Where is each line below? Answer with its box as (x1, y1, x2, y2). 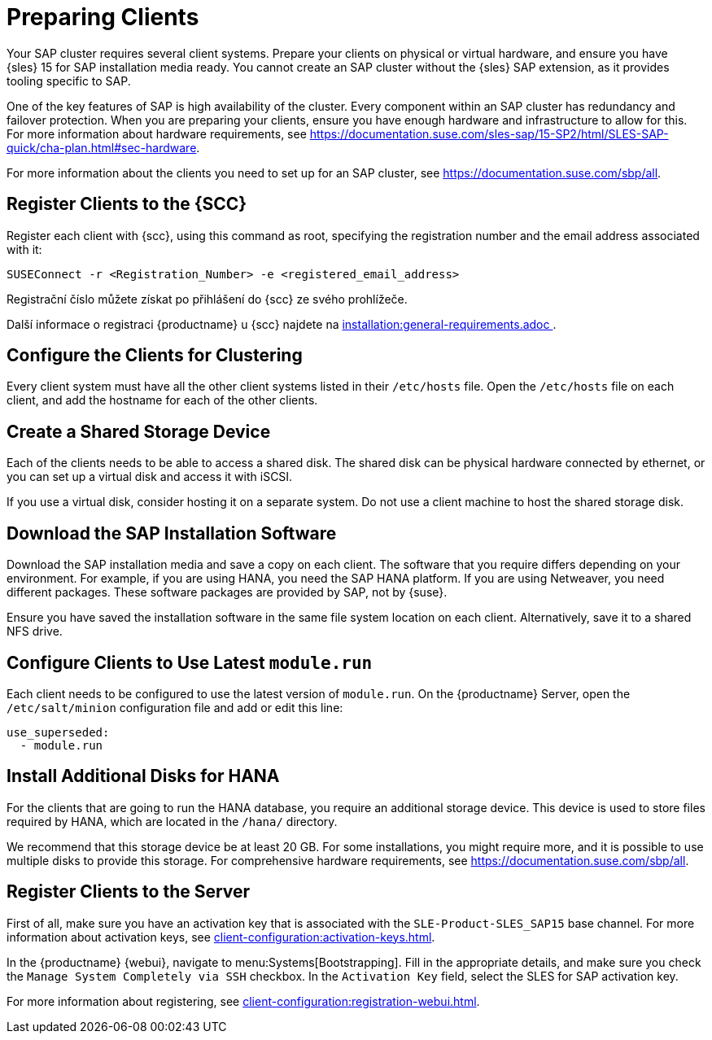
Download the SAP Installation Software (7, 522, 337, 544)
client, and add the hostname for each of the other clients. (7, 393, 318, 408)
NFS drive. (7, 624, 63, 639)
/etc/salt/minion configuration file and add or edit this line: (7, 700, 343, 714)
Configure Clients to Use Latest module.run (7, 652, 373, 673)
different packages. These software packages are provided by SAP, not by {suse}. (7, 585, 448, 600)
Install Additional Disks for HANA (7, 766, 280, 787)
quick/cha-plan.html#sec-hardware (7, 140, 197, 155)
